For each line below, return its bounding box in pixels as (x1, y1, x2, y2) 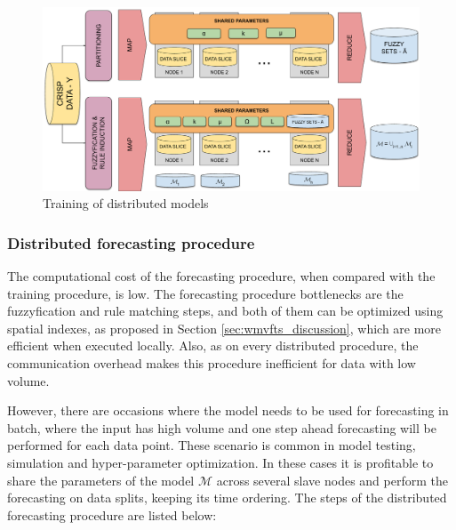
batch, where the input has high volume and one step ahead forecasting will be (7, 418, 436, 437)
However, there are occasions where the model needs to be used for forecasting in (7, 401, 449, 420)
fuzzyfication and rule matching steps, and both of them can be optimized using (7, 301, 444, 320)
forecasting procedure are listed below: (7, 505, 217, 524)
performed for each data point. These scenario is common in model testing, (7, 436, 416, 454)
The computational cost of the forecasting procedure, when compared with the (7, 267, 436, 285)
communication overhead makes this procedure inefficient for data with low (7, 353, 416, 372)
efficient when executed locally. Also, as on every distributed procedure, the (7, 336, 419, 355)
